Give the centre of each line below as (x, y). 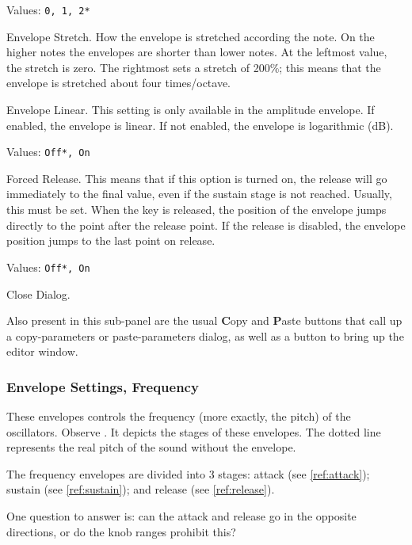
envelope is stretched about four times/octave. (119, 83)
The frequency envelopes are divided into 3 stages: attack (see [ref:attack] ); (188, 473)
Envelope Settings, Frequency (103, 386)
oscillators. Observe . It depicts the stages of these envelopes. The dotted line (194, 431)
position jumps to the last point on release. (111, 240)
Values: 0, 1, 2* (48, 10)
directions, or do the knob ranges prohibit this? (121, 531)
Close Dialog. (38, 293)
